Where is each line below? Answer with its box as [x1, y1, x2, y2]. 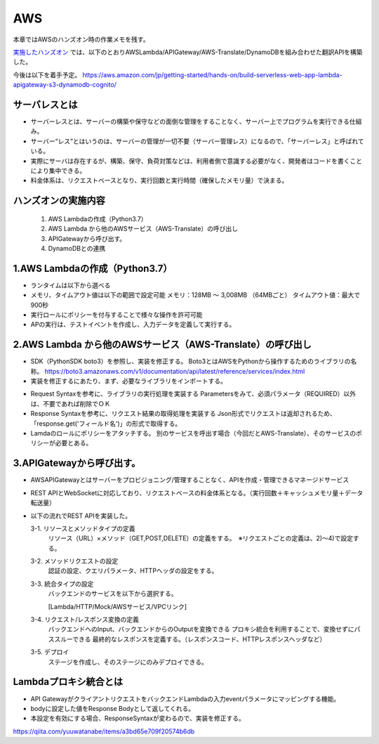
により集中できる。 [30, 166, 86, 175]
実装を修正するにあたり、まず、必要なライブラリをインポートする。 [30, 377, 227, 386]
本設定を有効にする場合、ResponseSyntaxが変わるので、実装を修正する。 [30, 714, 245, 723]
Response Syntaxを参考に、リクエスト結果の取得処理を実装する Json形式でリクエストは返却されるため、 [30, 410, 336, 418]
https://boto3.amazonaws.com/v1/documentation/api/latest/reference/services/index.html [44, 367, 305, 375]
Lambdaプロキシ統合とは [13, 676, 123, 688]
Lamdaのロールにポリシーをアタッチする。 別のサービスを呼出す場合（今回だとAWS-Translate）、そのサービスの [30, 429, 357, 438]
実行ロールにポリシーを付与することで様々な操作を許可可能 [30, 311, 203, 319]
